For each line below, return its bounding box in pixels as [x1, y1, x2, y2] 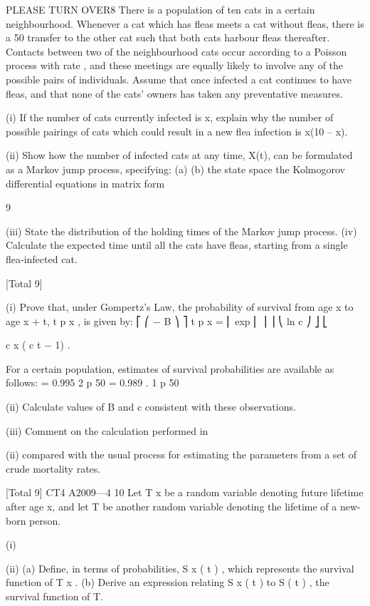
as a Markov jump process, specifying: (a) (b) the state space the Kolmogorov [6, 161, 345, 176]
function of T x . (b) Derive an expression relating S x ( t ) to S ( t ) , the [6, 575, 329, 590]
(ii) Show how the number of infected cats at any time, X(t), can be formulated [6, 148, 353, 163]
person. [29, 513, 61, 528]
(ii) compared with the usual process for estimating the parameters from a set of [6, 447, 356, 462]
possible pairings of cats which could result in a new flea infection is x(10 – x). [6, 123, 348, 138]
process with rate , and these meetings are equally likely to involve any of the [6, 58, 344, 73]
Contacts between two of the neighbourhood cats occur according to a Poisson [6, 43, 347, 58]
